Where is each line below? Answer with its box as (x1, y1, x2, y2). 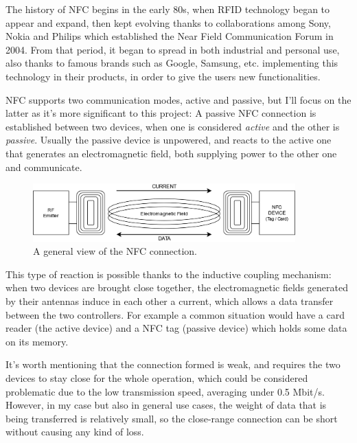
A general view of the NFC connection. (33, 244, 197, 258)
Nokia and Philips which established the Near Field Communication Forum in (5, 29, 334, 43)
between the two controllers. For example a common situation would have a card (5, 307, 345, 321)
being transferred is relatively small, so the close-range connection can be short (5, 411, 338, 425)
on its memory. (5, 334, 69, 348)
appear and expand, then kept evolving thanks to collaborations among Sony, (5, 15, 331, 30)
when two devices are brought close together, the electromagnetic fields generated (5, 280, 348, 295)
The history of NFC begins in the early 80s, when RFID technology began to (5, 2, 330, 16)
